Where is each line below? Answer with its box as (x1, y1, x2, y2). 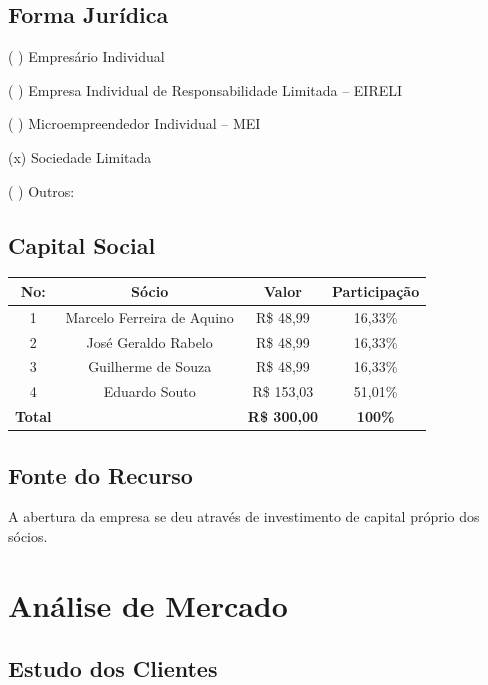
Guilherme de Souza (88, 356, 212, 377)
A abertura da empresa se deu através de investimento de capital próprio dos (8, 506, 480, 527)
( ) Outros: (8, 180, 75, 201)
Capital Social (8, 229, 156, 260)
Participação (332, 280, 420, 301)
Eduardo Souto (103, 381, 196, 402)
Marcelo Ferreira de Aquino (65, 306, 234, 327)
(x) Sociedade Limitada (8, 146, 152, 167)
